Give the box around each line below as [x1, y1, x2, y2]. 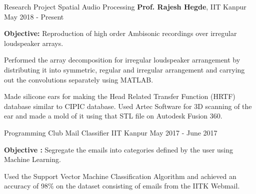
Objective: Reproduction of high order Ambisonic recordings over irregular [4, 28, 237, 38]
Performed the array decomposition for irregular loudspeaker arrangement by [4, 54, 240, 65]
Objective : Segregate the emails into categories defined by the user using [4, 144, 233, 154]
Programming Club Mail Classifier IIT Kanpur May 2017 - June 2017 [4, 127, 217, 137]
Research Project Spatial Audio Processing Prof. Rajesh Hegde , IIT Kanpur [4, 1, 246, 11]
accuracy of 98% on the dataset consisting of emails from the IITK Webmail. [4, 180, 240, 191]
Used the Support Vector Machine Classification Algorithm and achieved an [4, 170, 236, 181]
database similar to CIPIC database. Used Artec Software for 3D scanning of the [4, 100, 252, 111]
